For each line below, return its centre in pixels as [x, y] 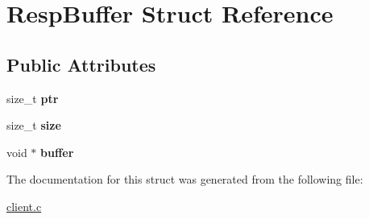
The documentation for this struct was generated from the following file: [185, 179]
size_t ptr [33, 98]
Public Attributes [81, 64]
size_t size [34, 125]
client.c [24, 206]
